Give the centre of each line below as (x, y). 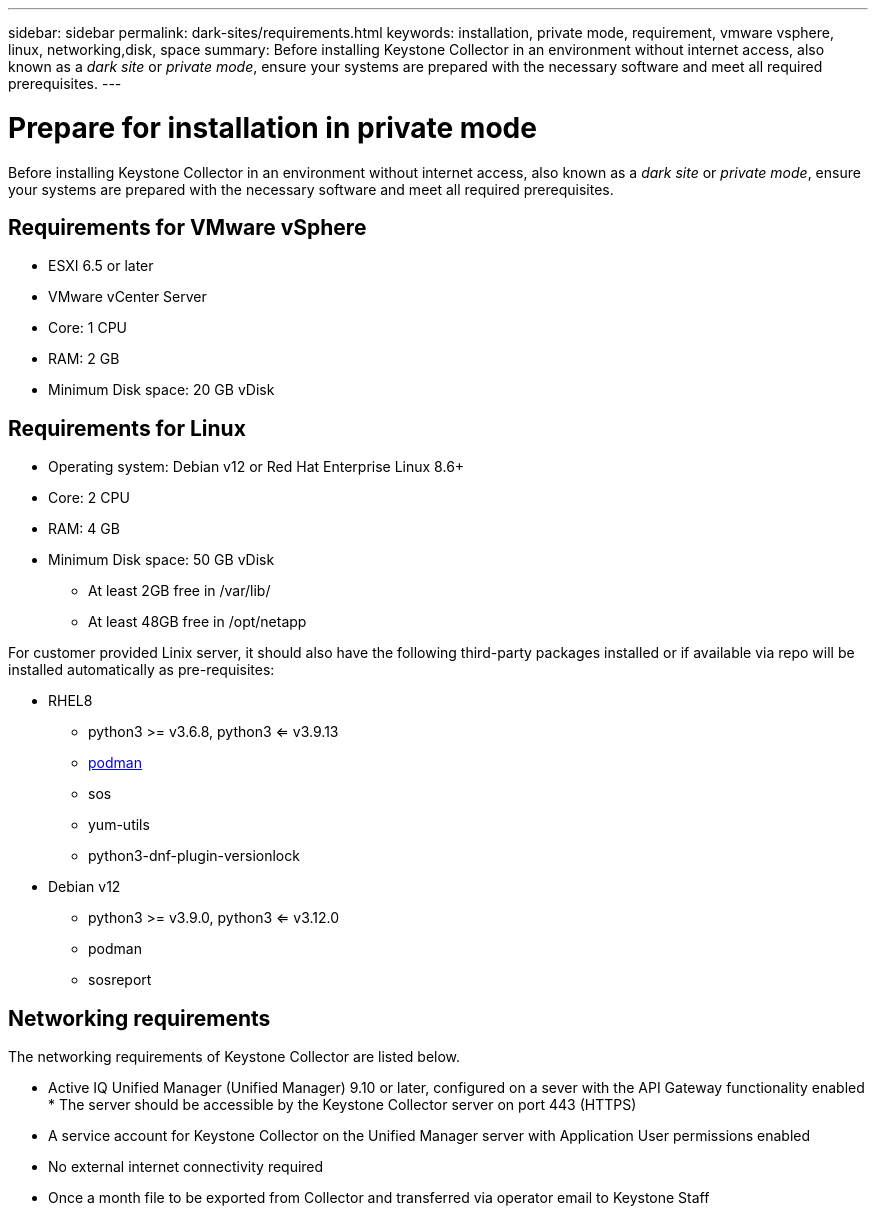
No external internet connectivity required (186, 1167)
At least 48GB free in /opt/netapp (197, 622)
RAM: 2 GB (84, 359)
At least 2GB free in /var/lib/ (179, 591)
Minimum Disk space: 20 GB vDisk (161, 390)
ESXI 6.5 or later (101, 266)
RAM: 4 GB (84, 529)
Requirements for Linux (127, 428)
